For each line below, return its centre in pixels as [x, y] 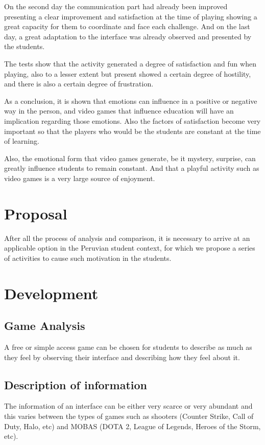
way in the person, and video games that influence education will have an [119, 111]
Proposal [36, 213]
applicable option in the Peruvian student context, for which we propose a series [130, 248]
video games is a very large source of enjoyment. [80, 178]
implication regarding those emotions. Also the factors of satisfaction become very [132, 120]
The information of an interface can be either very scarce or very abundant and [128, 406]
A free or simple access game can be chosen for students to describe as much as [128, 347]
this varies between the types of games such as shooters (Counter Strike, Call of [129, 416]
